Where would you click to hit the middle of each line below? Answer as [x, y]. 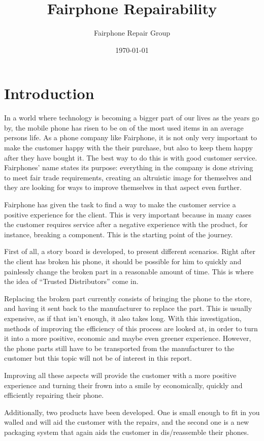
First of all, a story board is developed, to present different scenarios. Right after [130, 251]
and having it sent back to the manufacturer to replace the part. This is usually [128, 308]
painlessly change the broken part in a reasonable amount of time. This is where [129, 271]
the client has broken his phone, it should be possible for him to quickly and [123, 261]
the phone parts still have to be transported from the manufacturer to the [119, 348]
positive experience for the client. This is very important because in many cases [128, 214]
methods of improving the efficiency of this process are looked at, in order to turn [131, 328]
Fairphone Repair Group [132, 33]
